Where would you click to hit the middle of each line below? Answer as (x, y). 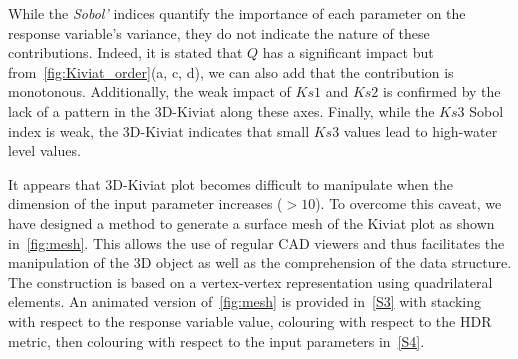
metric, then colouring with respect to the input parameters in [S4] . (216, 340)
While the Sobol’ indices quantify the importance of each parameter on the (237, 13)
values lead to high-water (420, 130)
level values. (44, 150)
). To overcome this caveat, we (408, 203)
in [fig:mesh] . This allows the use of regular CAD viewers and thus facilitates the (256, 242)
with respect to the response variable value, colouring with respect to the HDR (250, 320)
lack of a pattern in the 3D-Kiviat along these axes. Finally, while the (221, 110)
